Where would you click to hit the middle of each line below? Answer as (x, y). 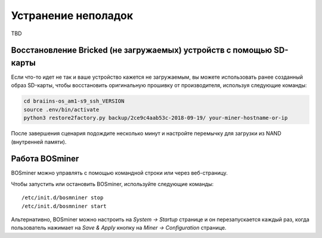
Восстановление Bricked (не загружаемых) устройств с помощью (142, 50)
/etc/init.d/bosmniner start (64, 206)
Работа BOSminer (45, 159)
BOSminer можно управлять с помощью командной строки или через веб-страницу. (119, 173)
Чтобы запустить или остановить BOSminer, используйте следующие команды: (112, 184)
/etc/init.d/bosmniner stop (63, 198)
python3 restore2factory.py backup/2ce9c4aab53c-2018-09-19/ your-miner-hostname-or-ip (156, 118)
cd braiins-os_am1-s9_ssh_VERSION (74, 101)
